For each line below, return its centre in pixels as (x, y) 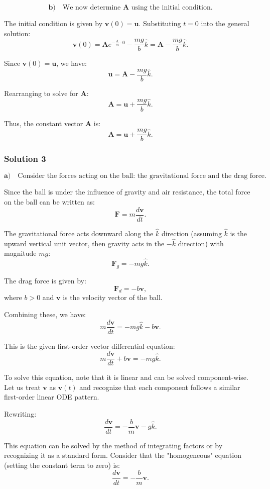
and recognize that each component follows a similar (160, 387)
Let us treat (22, 387)
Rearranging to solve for (41, 93)
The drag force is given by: (45, 280)
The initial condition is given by (53, 23)
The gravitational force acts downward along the (79, 233)
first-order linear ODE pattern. (52, 397)
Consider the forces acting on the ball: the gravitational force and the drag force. (142, 176)
